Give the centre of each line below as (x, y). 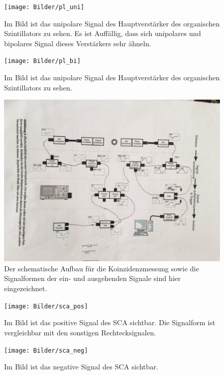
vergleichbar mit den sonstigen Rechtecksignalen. (80, 332)
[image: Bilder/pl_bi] (43, 61)
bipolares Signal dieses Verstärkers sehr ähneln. (78, 43)
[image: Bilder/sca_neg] (46, 350)
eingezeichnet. (26, 288)
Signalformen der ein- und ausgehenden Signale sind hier (92, 278)
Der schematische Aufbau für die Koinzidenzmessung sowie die (102, 268)
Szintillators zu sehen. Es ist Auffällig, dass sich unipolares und (103, 33)
